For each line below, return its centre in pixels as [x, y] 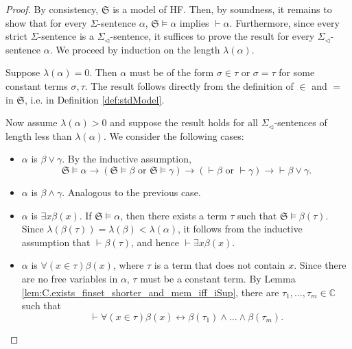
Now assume [32, 122]
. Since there [320, 265]
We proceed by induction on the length [138, 49]
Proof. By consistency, [52, 9]
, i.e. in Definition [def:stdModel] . [94, 99]
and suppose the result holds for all [184, 122]
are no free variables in [70, 278]
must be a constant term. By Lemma [218, 278]
